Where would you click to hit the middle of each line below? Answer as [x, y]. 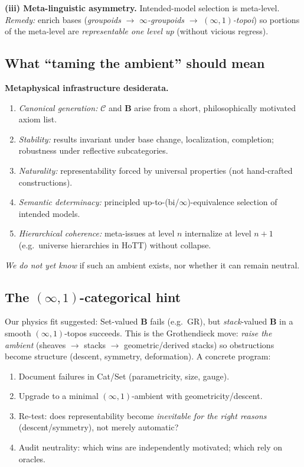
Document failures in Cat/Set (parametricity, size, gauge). [124, 376]
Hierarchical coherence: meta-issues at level [97, 233]
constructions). [45, 182]
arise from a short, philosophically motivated [215, 107]
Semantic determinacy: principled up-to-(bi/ [99, 202]
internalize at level [218, 233]
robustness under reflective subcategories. [93, 150]
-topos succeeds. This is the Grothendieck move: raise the [168, 333]
